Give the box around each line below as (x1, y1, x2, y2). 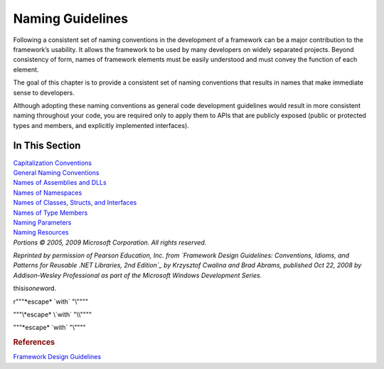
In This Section (13, 139, 81, 152)
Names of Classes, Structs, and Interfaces (13, 198, 137, 207)
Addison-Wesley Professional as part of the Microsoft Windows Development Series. (13, 271, 262, 279)
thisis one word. (13, 284, 57, 293)
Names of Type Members (13, 208, 88, 217)
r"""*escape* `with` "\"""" (13, 297, 89, 306)
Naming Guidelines (13, 11, 128, 26)
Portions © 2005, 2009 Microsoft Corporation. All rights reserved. (13, 238, 207, 247)
